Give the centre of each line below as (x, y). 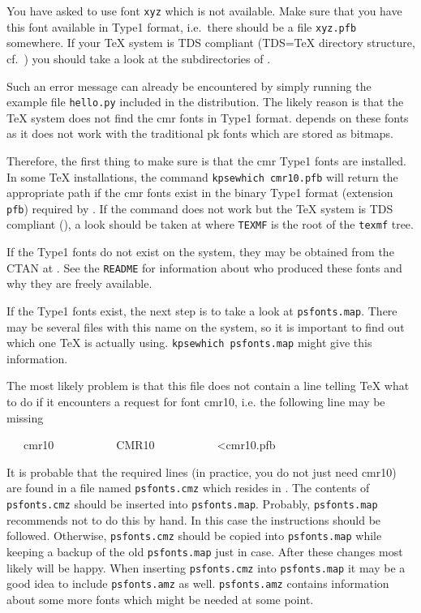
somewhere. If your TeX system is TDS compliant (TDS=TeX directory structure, (211, 43)
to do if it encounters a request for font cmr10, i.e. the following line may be (196, 402)
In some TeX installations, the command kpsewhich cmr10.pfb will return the (202, 176)
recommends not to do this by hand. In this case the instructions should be (194, 519)
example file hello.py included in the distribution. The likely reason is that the (205, 102)
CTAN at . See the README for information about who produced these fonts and (204, 267)
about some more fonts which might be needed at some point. (160, 599)
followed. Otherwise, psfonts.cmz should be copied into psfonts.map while (194, 536)
